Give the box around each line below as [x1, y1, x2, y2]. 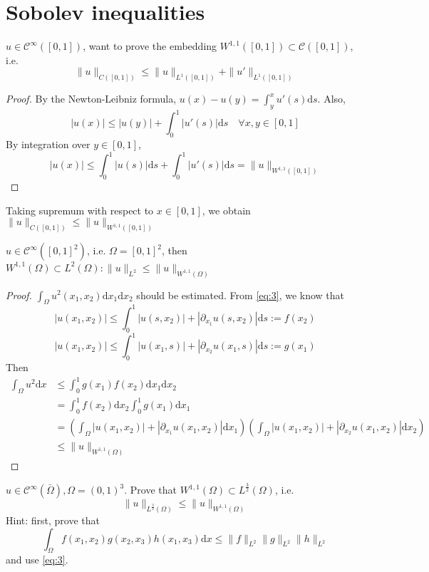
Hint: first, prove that [6, 512, 100, 527]
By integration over [6, 137, 91, 152]
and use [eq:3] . [6, 552, 68, 567]
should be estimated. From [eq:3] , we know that [136, 287, 345, 302]
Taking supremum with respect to [6, 202, 154, 217]
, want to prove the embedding [83, 38, 217, 53]
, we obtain [202, 202, 251, 217]
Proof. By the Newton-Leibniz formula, [6, 91, 177, 106]
